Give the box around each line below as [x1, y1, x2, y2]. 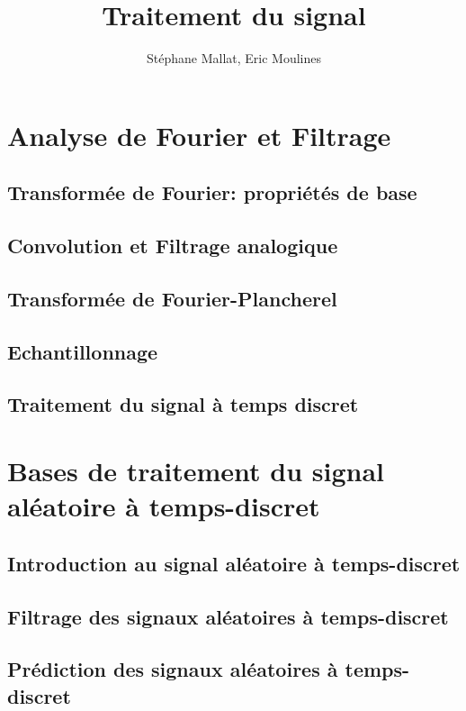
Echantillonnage [7, 337, 158, 365]
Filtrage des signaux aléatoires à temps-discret [7, 602, 449, 630]
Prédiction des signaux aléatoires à [7, 655, 338, 683]
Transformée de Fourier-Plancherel [7, 284, 337, 312]
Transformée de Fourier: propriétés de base [7, 178, 417, 206]
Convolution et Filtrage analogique [7, 232, 338, 260]
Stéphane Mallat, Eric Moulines [146, 49, 321, 68]
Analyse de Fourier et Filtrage [7, 116, 391, 153]
